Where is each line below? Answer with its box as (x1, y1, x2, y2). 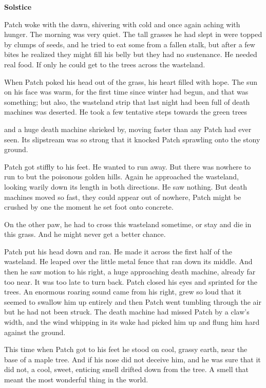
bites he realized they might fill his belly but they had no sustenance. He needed (4, 49, 257, 60)
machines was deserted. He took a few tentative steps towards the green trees (4, 106, 248, 117)
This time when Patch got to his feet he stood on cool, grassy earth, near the (4, 344, 248, 355)
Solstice (4, 2, 32, 12)
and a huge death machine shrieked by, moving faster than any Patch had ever (4, 123, 252, 134)
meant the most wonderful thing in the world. (4, 374, 148, 384)
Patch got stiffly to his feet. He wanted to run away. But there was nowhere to (4, 161, 251, 172)
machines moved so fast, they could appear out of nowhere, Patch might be (4, 191, 241, 202)
